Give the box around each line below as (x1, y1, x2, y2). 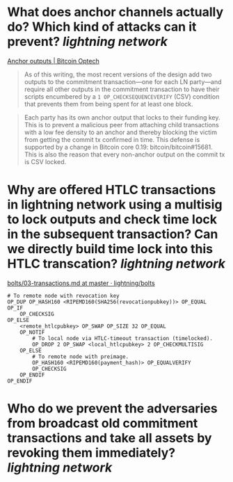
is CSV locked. (24, 157, 67, 166)
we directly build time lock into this (7, 241, 214, 257)
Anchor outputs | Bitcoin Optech (7, 56, 99, 65)
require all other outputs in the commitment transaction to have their (24, 85, 220, 93)
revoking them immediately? (7, 445, 176, 461)
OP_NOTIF (19, 328, 45, 336)
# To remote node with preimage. (32, 353, 129, 360)
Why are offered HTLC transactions (7, 182, 216, 198)
